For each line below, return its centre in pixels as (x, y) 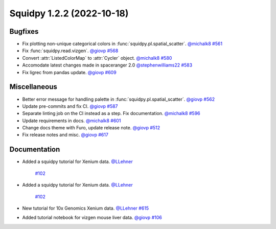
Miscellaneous (33, 87)
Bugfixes (24, 31)
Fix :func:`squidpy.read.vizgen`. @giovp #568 (70, 51)
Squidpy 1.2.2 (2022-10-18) (69, 13)
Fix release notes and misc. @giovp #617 (65, 135)
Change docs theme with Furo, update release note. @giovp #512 (91, 128)
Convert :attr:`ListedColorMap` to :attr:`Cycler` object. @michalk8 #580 (97, 58)
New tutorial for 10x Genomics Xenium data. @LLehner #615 (86, 208)
